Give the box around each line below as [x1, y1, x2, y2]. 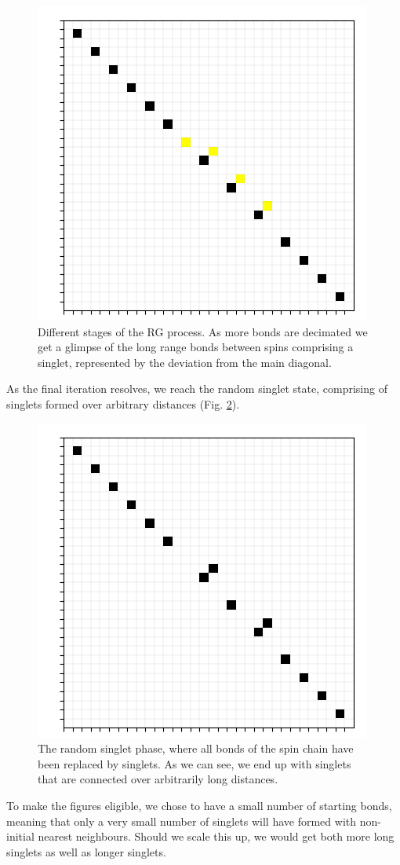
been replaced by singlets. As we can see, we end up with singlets [38, 755, 351, 772]
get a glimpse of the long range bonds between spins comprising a [38, 339, 354, 355]
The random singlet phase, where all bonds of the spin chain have [38, 740, 354, 757]
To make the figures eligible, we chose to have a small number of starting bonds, [6, 797, 392, 813]
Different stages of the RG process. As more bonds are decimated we [38, 323, 368, 339]
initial [6, 828, 35, 845]
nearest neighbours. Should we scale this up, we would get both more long [38, 828, 395, 845]
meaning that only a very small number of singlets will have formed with [6, 812, 357, 829]
